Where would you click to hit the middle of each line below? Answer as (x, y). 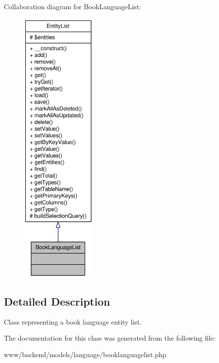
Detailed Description (57, 301)
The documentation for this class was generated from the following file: (110, 338)
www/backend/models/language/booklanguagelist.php (85, 354)
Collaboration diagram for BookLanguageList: (73, 6)
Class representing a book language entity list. (73, 321)
